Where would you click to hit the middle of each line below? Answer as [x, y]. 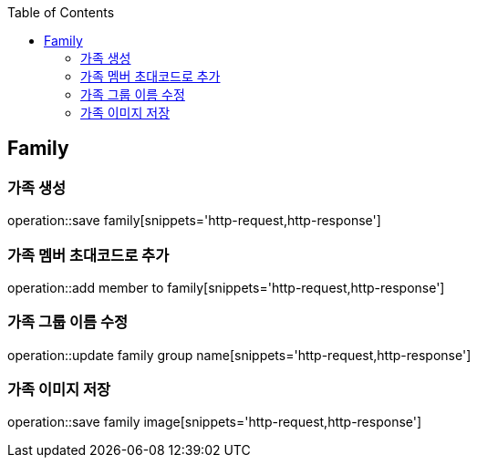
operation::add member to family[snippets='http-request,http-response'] [226, 287]
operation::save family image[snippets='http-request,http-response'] [215, 422]
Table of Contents [61, 12]
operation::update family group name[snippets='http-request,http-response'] [239, 355]
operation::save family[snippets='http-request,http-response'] [194, 221]
